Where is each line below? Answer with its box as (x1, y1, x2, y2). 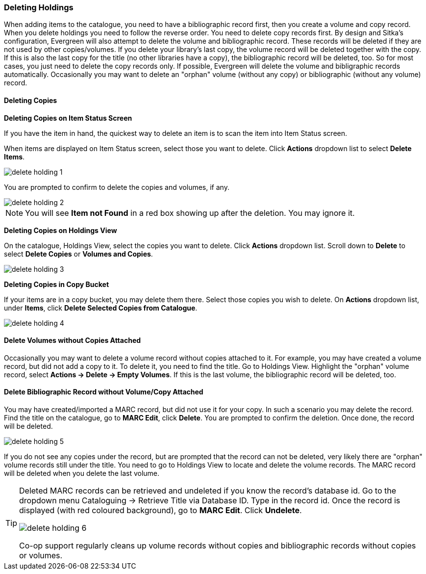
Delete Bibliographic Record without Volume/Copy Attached (4, 388, 203, 396)
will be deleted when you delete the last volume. (4, 469, 160, 478)
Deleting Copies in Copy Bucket (4, 280, 109, 288)
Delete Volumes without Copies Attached (4, 336, 141, 345)
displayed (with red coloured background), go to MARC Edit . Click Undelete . (19, 505, 302, 516)
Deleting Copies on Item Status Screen (4, 113, 132, 122)
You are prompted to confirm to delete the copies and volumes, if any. (4, 183, 229, 191)
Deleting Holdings (4, 2, 74, 12)
